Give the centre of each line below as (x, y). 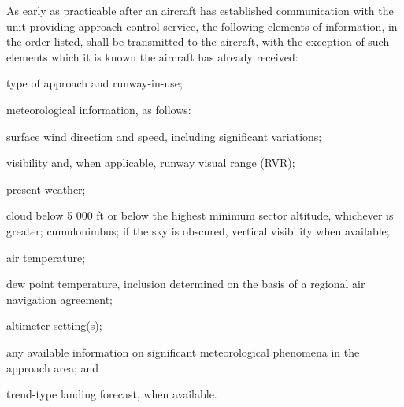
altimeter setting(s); (54, 326)
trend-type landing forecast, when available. (112, 394)
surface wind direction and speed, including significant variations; (164, 136)
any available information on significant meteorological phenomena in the (183, 351)
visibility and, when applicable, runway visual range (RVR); (151, 163)
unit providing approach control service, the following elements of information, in (202, 26)
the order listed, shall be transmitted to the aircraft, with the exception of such (198, 41)
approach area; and (53, 367)
